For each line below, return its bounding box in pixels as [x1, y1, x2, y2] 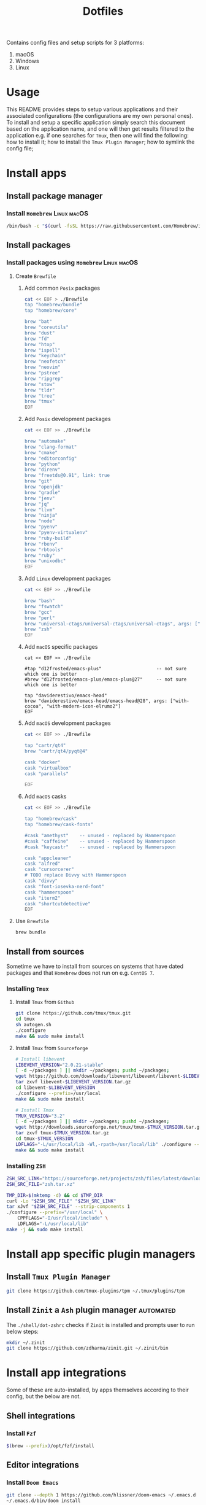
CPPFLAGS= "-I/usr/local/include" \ [17, 1215, 109, 1221]
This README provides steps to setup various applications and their [6, 106, 178, 113]
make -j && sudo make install [6, 1226, 84, 1232]
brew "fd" [24, 336, 50, 342]
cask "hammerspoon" [24, 889, 75, 896]
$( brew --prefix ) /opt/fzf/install [6, 1442, 95, 1449]
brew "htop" [24, 341, 55, 347]
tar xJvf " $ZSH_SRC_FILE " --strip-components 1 [6, 1204, 131, 1210]
